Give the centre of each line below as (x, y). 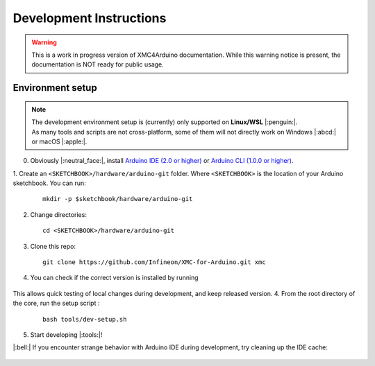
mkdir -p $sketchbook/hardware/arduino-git (118, 199)
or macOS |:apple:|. (59, 141)
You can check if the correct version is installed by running (114, 278)
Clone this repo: (53, 246)
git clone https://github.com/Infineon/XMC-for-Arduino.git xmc (155, 262)
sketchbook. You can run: (49, 183)
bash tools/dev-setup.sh (85, 319)
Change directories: (58, 214)
